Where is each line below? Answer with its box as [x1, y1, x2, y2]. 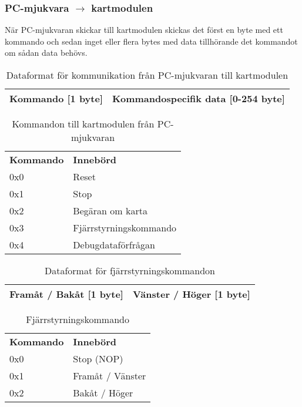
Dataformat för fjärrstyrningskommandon [44, 264, 215, 277]
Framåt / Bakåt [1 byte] [9, 287, 123, 301]
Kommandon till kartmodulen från [12, 117, 155, 130]
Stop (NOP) [73, 352, 123, 365]
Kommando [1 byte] [9, 92, 103, 105]
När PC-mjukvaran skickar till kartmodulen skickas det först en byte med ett [5, 23, 283, 36]
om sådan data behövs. [5, 46, 88, 59]
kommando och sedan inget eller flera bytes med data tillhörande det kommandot [5, 35, 298, 47]
